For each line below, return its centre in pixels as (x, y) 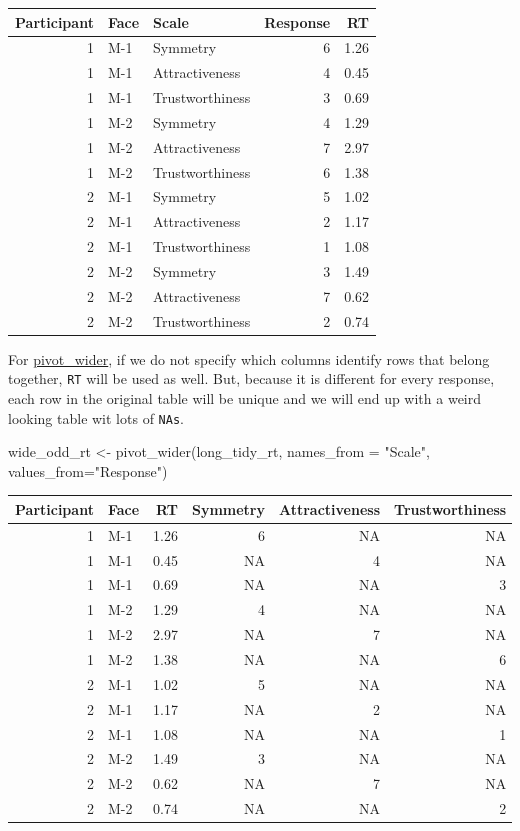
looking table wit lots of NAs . (96, 417)
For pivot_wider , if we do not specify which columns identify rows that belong (249, 358)
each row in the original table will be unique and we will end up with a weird (245, 397)
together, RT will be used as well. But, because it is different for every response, (251, 378)
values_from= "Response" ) (88, 470)
